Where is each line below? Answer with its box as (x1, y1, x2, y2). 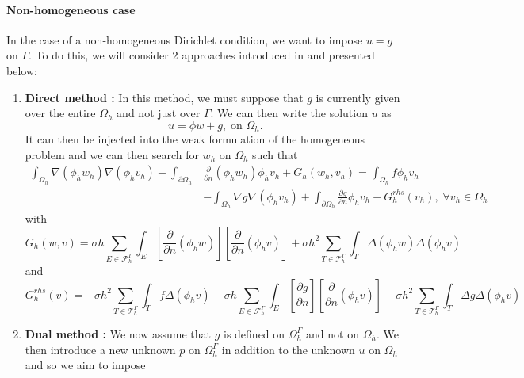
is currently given (316, 89, 400, 105)
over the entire (25, 105, 96, 121)
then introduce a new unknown (25, 341, 176, 357)
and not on (306, 325, 359, 342)
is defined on (224, 325, 285, 342)
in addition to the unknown (221, 341, 355, 357)
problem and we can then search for (25, 146, 199, 162)
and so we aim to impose (25, 357, 146, 373)
